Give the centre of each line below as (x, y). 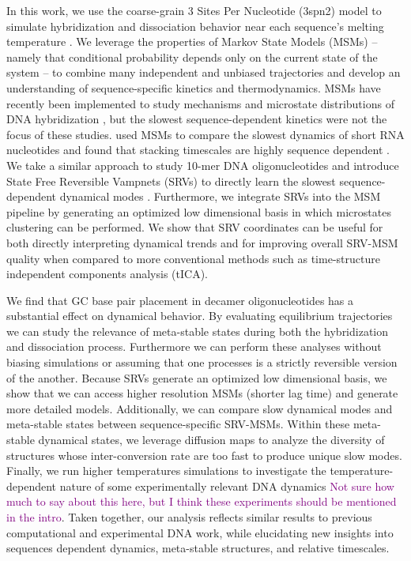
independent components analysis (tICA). (107, 274)
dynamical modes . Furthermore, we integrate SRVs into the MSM (220, 196)
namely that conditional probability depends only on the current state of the (192, 56)
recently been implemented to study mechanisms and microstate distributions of (200, 103)
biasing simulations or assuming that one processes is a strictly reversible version (202, 362)
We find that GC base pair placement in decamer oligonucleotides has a (180, 300)
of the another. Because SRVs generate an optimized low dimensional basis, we (197, 377)
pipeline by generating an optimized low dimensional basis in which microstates (199, 211)
